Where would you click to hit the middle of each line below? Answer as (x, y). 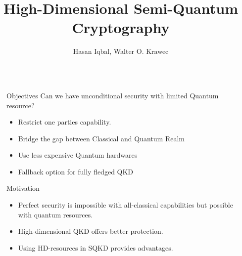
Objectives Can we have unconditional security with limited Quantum (113, 95)
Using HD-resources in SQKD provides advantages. (96, 247)
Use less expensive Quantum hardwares (78, 155)
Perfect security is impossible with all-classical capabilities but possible (125, 205)
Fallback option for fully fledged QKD (76, 171)
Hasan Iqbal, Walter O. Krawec (121, 51)
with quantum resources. (55, 214)
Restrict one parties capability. (65, 122)
